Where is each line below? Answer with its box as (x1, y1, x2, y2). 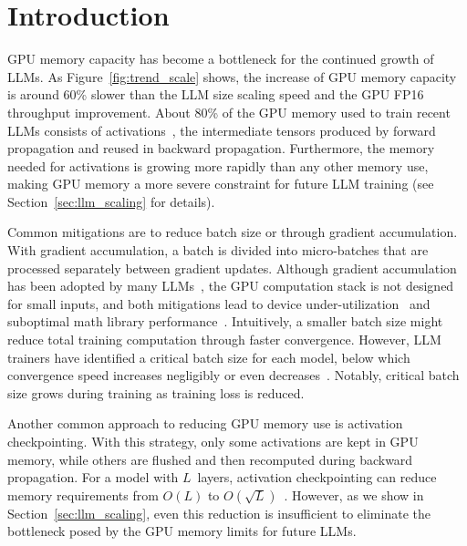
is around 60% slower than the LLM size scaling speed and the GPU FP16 (7, 85, 424, 104)
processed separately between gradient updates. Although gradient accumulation (7, 258, 457, 277)
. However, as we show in (284, 485, 424, 504)
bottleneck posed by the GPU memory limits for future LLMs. (7, 521, 357, 541)
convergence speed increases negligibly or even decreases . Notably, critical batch (7, 366, 460, 385)
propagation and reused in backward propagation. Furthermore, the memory (7, 139, 435, 158)
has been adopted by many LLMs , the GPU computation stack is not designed (7, 276, 454, 295)
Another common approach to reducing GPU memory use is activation (7, 414, 403, 433)
